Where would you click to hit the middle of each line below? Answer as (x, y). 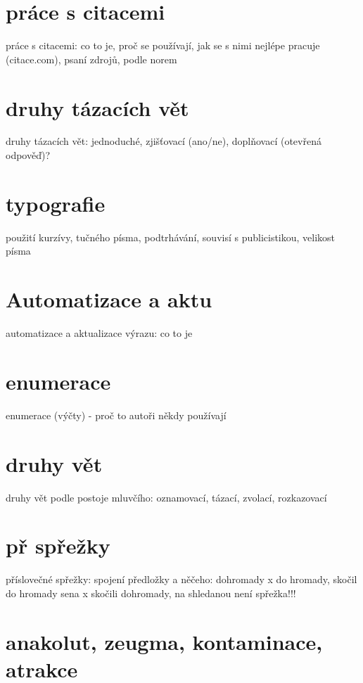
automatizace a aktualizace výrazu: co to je (99, 333)
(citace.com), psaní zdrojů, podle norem (91, 59)
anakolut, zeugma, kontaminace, (164, 641)
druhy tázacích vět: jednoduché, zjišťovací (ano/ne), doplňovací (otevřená (164, 141)
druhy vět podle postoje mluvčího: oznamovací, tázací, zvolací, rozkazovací (166, 497)
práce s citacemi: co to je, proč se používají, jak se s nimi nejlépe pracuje (163, 45)
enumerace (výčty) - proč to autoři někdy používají (116, 415)
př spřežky (58, 545)
